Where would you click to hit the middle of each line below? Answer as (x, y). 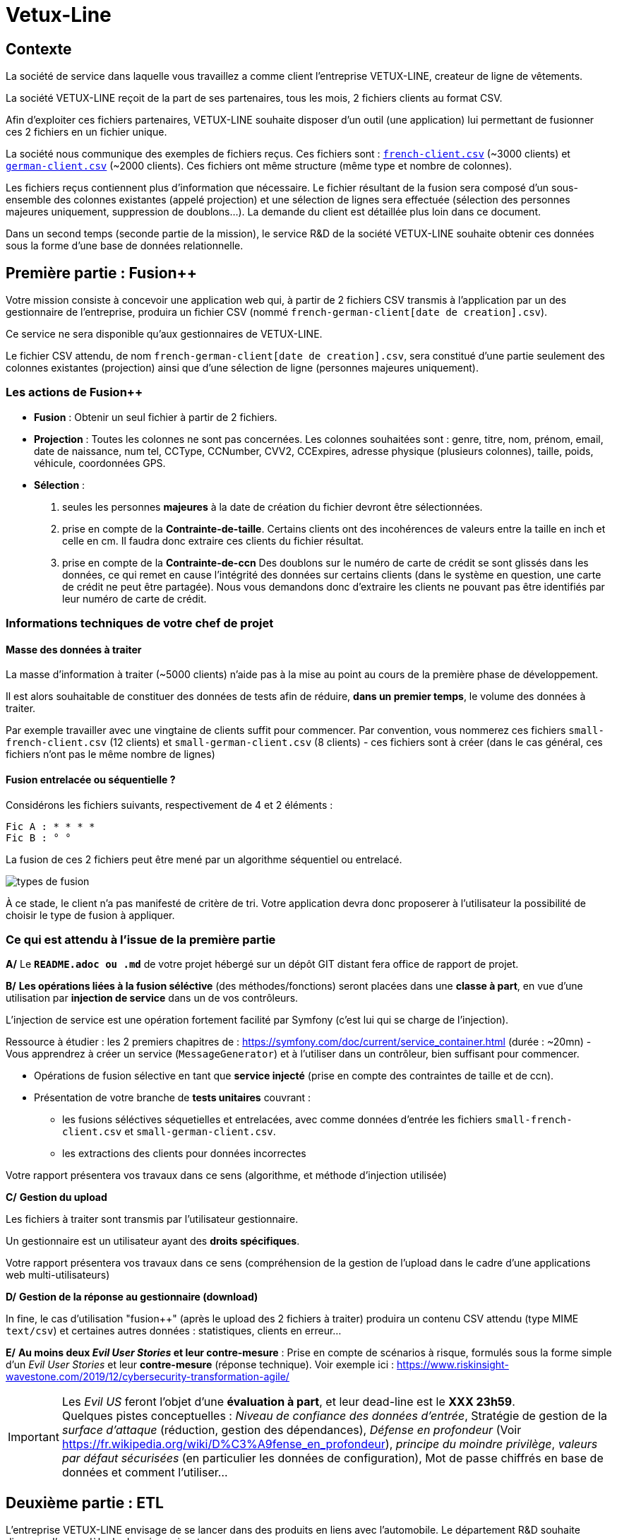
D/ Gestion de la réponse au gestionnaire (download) (132, 1297)
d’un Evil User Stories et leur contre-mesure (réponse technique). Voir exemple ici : (200, 1365)
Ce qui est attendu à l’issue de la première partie (141, 939)
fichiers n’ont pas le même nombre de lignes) (110, 754)
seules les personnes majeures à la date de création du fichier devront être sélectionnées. (272, 507)
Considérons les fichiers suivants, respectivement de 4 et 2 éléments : (169, 805)
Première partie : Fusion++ (102, 273)
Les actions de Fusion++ (74, 392)
